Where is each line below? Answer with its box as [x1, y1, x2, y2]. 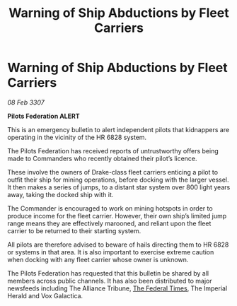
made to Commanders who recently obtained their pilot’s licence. [7, 154, 197, 163]
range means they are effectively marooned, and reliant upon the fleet [7, 219, 212, 228]
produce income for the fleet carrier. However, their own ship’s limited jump [7, 211, 227, 220]
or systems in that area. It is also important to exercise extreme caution [7, 247, 214, 256]
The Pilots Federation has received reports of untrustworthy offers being [7, 146, 219, 155]
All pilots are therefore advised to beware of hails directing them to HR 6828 [7, 240, 229, 249]
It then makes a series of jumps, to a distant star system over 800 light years [7, 182, 231, 192]
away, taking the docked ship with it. [7, 190, 114, 199]
